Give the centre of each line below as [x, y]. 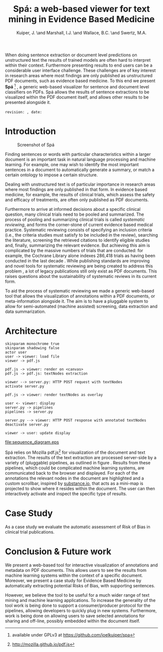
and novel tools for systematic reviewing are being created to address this [79, 266]
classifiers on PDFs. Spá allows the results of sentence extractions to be [77, 92]
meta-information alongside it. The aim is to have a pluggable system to [77, 301]
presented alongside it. [28, 102]
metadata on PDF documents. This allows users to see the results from [76, 570]
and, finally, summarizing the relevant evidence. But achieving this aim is [78, 245]
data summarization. [25, 311]
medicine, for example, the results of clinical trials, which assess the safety [80, 194]
